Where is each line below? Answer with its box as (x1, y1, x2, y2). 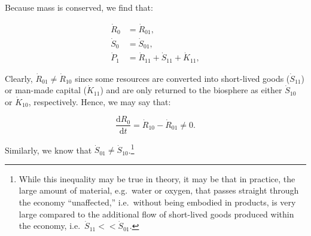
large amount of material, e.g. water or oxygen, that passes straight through (19, 184, 299, 197)
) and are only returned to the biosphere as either (100, 84, 282, 96)
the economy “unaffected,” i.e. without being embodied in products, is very (19, 195, 296, 208)
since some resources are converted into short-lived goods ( (75, 72, 290, 84)
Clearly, (5, 72, 33, 84)
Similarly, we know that (5, 143, 92, 156)
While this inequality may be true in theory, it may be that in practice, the (19, 172, 295, 185)
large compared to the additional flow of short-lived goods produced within (19, 207, 294, 220)
